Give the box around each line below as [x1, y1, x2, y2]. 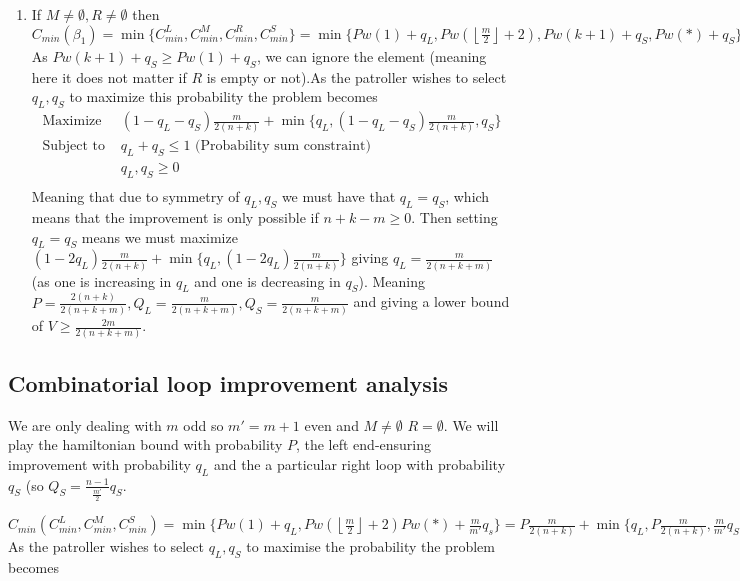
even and [304, 414, 359, 435]
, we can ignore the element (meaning [256, 45, 487, 66]
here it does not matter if [31, 66, 187, 87]
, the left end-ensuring [295, 434, 432, 455]
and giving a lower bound [353, 291, 510, 312]
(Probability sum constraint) [195, 139, 371, 154]
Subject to [42, 139, 105, 154]
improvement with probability [8, 453, 191, 474]
